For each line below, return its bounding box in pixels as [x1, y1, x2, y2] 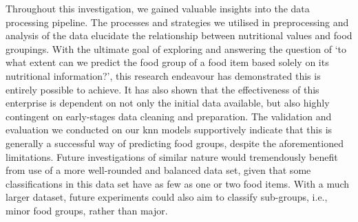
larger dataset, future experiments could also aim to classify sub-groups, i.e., [6, 190, 328, 204]
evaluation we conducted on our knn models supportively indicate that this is [6, 122, 333, 137]
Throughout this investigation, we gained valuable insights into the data [6, 1, 310, 15]
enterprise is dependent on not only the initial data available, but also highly [6, 96, 330, 110]
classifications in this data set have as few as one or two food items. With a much [6, 176, 350, 190]
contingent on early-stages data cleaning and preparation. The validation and [6, 109, 332, 123]
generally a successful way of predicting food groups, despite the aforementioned [6, 135, 344, 150]
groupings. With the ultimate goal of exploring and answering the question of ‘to [6, 41, 347, 56]
